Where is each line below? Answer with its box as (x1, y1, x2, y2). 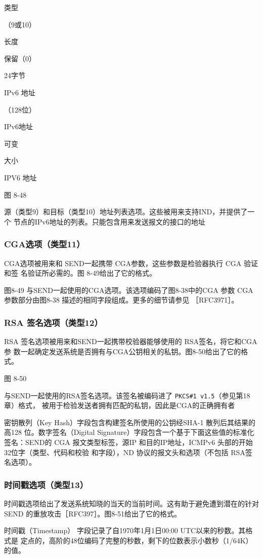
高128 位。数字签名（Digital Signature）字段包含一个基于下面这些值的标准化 (4, 427, 254, 437)
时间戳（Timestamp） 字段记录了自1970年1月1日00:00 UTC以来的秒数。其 (4, 525, 246, 536)
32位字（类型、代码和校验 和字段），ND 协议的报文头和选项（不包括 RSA (4, 447, 245, 457)
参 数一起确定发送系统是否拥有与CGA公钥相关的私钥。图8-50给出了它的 (4, 346, 241, 356)
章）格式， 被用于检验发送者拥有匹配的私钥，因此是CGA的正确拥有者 (4, 400, 235, 411)
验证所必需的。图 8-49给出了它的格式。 (27, 268, 156, 278)
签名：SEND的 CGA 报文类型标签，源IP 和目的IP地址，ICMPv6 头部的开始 (4, 436, 253, 447)
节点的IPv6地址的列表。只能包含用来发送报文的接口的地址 (13, 216, 205, 227)
